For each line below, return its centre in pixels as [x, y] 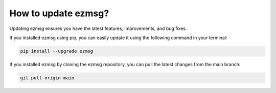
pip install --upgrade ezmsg [57, 51]
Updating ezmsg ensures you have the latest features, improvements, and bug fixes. [98, 28]
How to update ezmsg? [59, 13]
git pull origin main [47, 78]
